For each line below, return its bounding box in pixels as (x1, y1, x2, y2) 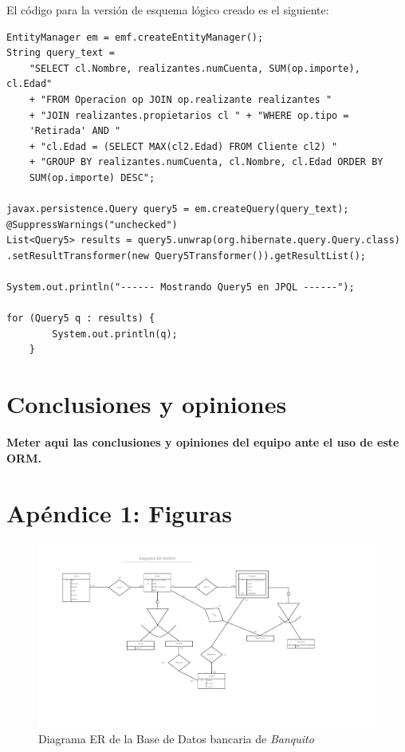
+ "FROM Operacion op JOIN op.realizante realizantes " (29, 93, 332, 105)
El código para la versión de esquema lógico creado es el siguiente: (6, 2, 329, 18)
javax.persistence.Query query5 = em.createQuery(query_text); (6, 203, 349, 215)
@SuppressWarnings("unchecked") (6, 219, 178, 230)
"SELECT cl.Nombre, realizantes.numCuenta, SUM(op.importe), (29, 62, 360, 74)
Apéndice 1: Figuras (6, 496, 232, 529)
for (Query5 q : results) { (6, 313, 155, 325)
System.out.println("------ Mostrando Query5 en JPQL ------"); (6, 282, 355, 293)
